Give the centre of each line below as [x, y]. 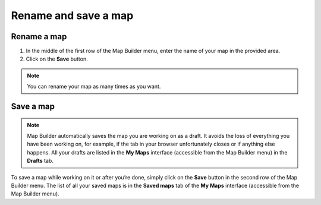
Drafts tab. [40, 161]
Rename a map [39, 37]
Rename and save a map [72, 15]
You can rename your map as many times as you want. [94, 87]
